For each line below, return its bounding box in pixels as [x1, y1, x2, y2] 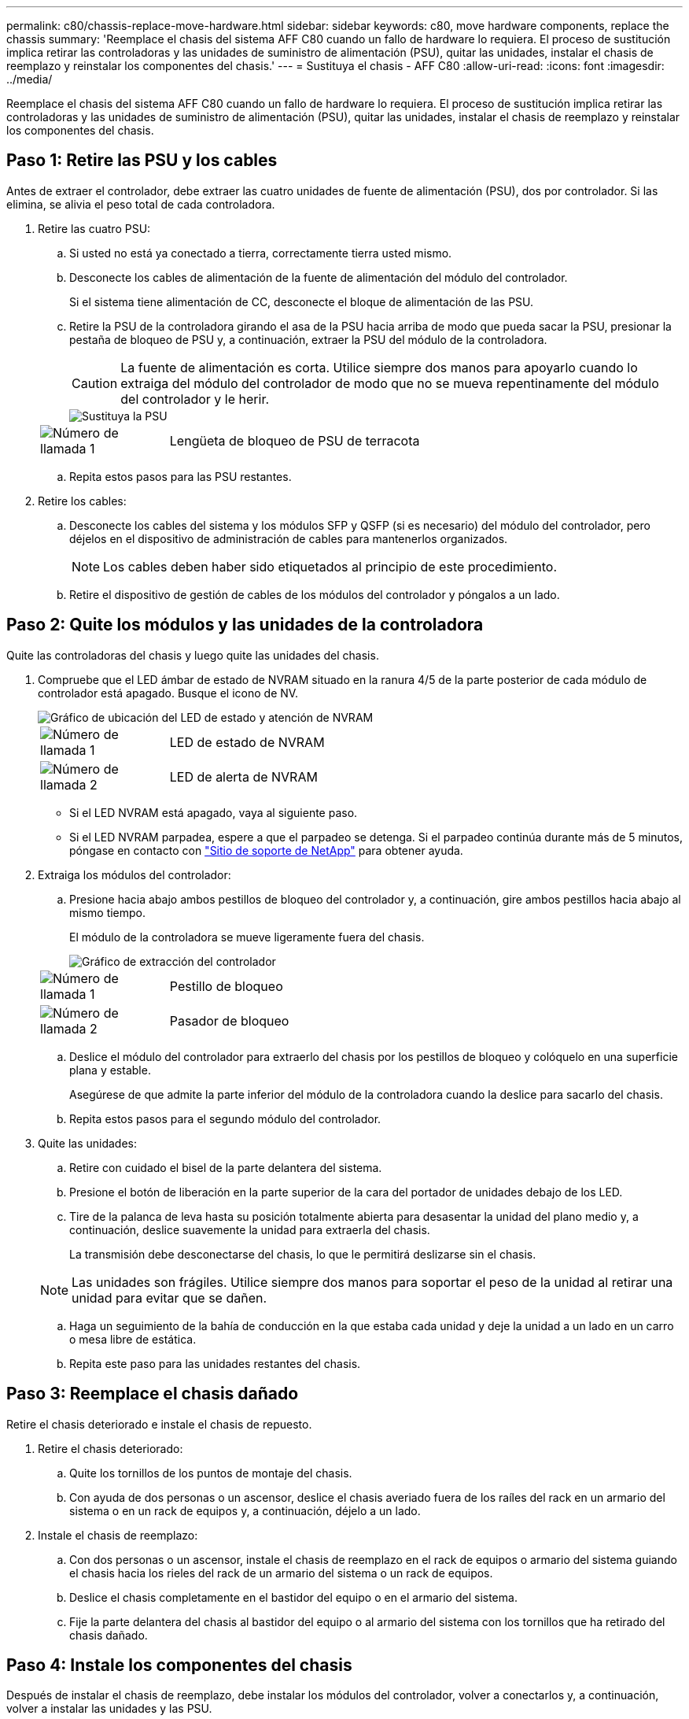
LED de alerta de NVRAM [169, 768, 318, 785]
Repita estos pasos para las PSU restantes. [69, 469, 292, 483]
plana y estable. [69, 1063, 151, 1077]
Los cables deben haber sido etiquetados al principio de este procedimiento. [103, 558, 558, 575]
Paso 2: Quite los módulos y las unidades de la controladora [6, 615, 484, 635]
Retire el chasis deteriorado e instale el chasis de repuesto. [6, 1417, 312, 1431]
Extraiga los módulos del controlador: [38, 867, 231, 882]
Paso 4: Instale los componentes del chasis [6, 1654, 352, 1675]
